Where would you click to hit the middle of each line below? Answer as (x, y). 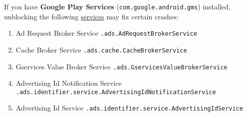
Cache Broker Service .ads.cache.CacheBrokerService (101, 49)
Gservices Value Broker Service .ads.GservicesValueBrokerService (122, 66)
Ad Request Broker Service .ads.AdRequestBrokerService (106, 33)
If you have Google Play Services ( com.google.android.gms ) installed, (117, 6)
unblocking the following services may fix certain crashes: (91, 16)
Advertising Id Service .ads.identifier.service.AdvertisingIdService (129, 108)
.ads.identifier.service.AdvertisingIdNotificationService (116, 92)
